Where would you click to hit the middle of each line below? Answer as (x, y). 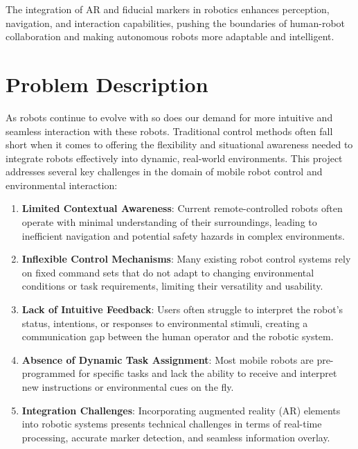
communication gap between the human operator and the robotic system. (178, 336)
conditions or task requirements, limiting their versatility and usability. (172, 286)
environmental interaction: (62, 185)
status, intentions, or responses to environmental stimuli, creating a (165, 323)
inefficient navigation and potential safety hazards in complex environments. (184, 235)
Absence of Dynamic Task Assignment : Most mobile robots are (168, 359)
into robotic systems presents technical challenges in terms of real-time (172, 424)
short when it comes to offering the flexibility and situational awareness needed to (179, 144)
